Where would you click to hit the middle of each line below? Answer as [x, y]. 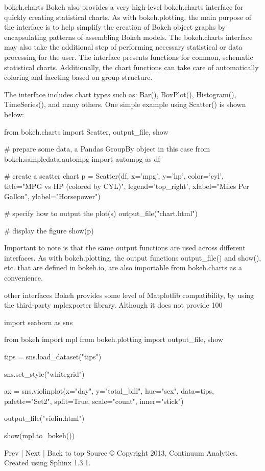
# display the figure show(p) [49, 230]
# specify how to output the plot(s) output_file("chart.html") [101, 213]
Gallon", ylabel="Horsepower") [52, 196]
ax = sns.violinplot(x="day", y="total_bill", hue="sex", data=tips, [109, 391]
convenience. [23, 278]
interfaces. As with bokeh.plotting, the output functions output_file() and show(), [133, 257]
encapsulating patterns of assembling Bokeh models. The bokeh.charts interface [128, 37]
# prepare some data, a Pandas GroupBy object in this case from [107, 149]
